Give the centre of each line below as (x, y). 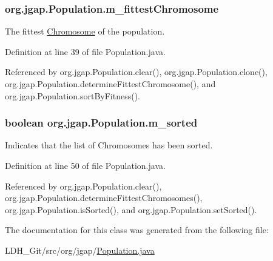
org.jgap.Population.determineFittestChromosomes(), (104, 198)
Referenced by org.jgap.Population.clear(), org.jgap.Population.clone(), (136, 72)
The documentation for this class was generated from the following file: (137, 230)
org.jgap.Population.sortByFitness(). (73, 95)
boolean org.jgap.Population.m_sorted (101, 123)
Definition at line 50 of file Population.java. (85, 165)
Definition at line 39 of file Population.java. (85, 51)
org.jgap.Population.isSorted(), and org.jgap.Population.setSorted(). (131, 209)
